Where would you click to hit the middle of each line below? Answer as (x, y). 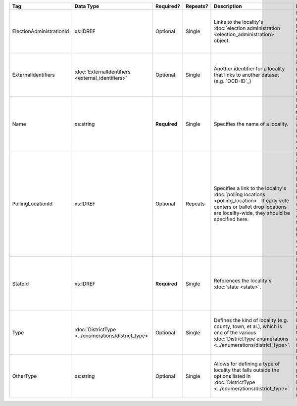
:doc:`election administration (247, 28)
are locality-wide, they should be (252, 213)
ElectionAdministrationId (41, 31)
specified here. (231, 219)
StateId (21, 283)
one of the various (235, 333)
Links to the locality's (238, 22)
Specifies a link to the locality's (250, 188)
